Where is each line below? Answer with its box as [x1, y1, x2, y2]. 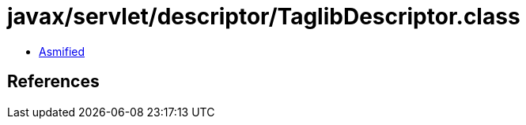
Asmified [39, 44, 85, 58]
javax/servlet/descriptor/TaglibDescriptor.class [7, 3, 520, 30]
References [7, 72, 100, 92]
